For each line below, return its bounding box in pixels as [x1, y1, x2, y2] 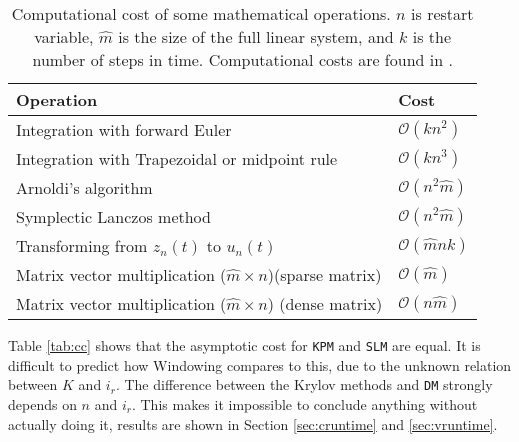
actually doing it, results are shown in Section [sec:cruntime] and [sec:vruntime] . [8, 413, 498, 434]
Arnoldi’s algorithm [16, 176, 153, 199]
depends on [8, 393, 77, 414]
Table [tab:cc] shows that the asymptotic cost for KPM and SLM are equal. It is [8, 335, 481, 355]
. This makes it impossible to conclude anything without [131, 393, 478, 414]
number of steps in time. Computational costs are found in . [32, 48, 453, 71]
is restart [411, 2, 474, 25]
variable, [34, 25, 94, 48]
